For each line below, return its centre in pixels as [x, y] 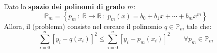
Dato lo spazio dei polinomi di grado [64, 6]
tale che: [199, 26]
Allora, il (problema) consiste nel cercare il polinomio [83, 26]
